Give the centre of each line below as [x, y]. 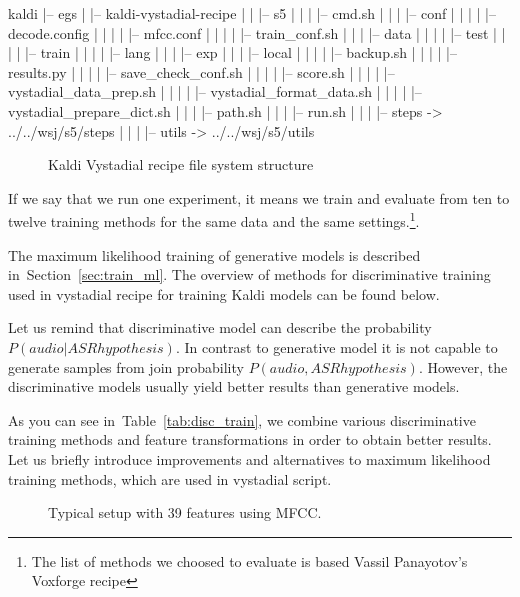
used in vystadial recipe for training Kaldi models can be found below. [224, 293]
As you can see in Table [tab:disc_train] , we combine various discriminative [242, 419]
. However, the [463, 366]
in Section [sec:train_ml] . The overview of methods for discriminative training [249, 274]
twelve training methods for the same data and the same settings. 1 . [214, 219]
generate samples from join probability [126, 366]
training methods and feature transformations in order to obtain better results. [250, 439]
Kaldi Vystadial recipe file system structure [181, 164]
